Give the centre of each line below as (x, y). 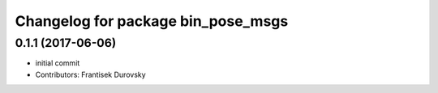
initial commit (58, 63)
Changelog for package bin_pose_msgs (152, 21)
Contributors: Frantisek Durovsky (90, 74)
